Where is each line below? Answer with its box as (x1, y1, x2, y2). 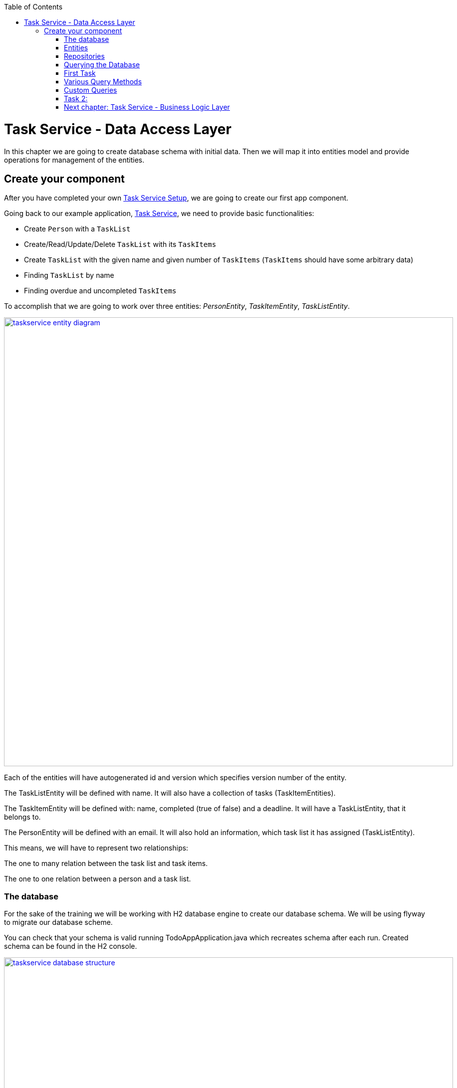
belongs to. (4, 813, 41, 822)
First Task (64, 69, 96, 77)
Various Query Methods (64, 77, 142, 86)
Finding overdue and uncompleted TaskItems (24, 286, 177, 295)
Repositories (64, 52, 105, 60)
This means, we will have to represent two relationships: (4, 844, 189, 853)
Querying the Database (64, 60, 140, 69)
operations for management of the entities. (4, 155, 145, 164)
